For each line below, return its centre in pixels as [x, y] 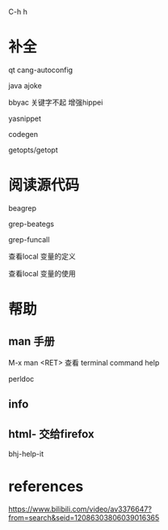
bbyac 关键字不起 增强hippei [56, 102]
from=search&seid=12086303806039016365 [84, 518]
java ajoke [25, 85]
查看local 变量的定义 [42, 256]
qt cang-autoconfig [41, 70]
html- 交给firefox [51, 434]
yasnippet [25, 118]
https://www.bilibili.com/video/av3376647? [80, 509]
